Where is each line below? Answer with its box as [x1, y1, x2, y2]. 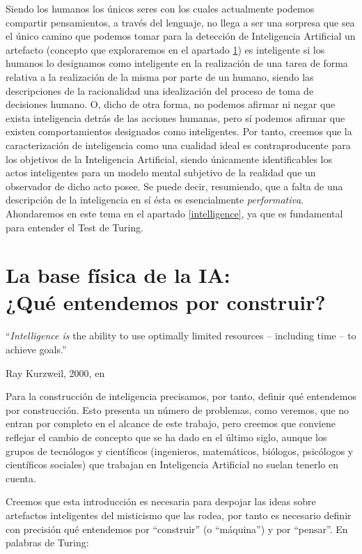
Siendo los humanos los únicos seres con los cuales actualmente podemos [6, 1, 315, 15]
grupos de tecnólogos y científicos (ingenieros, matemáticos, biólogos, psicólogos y [6, 443, 354, 458]
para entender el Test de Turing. [6, 220, 144, 234]
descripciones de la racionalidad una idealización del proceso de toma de [6, 83, 314, 98]
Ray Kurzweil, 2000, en [6, 365, 105, 380]
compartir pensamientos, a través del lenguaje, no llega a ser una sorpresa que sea [6, 15, 355, 29]
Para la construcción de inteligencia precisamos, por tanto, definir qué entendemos [6, 389, 356, 403]
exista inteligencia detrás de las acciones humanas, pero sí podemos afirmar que [6, 110, 345, 125]
